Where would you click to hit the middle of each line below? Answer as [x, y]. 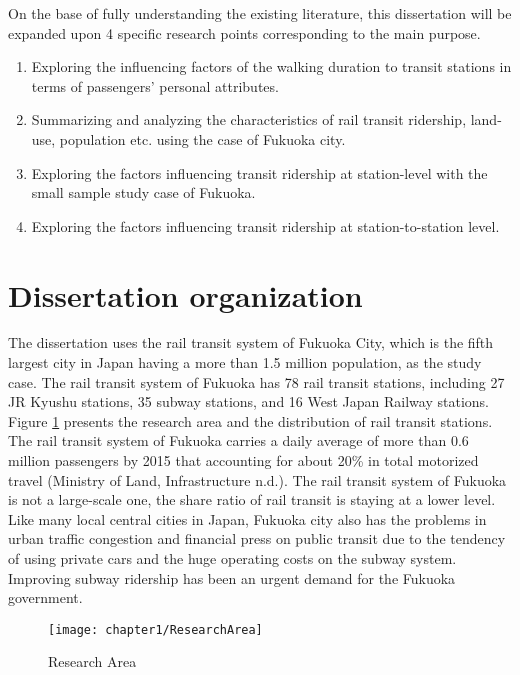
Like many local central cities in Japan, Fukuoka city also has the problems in [247, 518]
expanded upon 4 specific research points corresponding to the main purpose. [244, 32]
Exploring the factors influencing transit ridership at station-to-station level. [265, 225]
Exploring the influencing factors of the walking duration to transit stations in [271, 66]
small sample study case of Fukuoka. [143, 192]
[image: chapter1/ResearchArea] [155, 629]
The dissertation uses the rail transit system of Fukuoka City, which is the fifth [251, 342]
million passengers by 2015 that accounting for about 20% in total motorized [243, 460]
